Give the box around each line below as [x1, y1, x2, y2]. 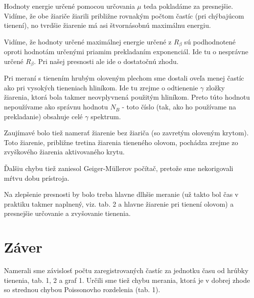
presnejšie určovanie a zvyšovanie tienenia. [4, 208, 131, 218]
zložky [206, 82, 225, 92]
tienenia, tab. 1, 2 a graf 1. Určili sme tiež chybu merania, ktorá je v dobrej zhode [4, 275, 250, 285]
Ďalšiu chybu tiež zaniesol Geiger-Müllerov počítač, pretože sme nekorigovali [4, 163, 233, 173]
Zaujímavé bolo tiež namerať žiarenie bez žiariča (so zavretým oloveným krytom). [4, 128, 249, 138]
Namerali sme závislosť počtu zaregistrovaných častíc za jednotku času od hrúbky [4, 265, 249, 276]
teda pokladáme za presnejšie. [143, 1, 233, 11]
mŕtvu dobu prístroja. [4, 172, 69, 183]
